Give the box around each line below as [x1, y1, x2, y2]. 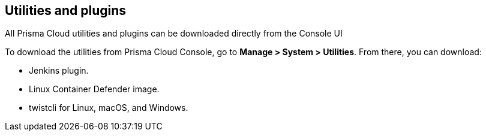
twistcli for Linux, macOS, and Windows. [29, 102, 188, 113]
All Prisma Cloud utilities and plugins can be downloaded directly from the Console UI [5, 28, 343, 39]
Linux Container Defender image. [29, 84, 160, 95]
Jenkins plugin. [29, 65, 89, 76]
